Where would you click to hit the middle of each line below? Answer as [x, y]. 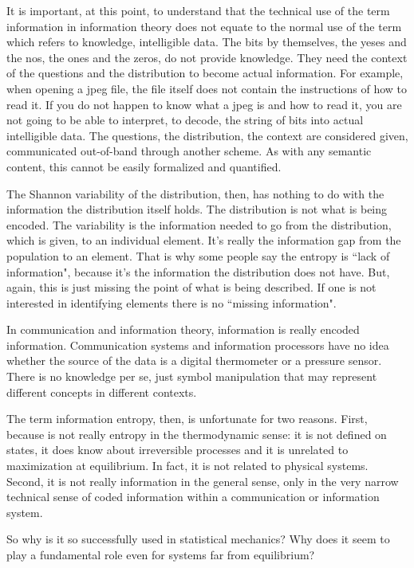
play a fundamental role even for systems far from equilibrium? [161, 554]
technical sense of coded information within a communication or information [193, 497]
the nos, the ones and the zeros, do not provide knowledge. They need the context [207, 57]
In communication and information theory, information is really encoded [183, 329]
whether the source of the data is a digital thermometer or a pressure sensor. [194, 360]
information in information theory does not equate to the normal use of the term [204, 26]
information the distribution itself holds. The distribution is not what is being [197, 209]
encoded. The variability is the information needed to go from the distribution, [199, 224]
